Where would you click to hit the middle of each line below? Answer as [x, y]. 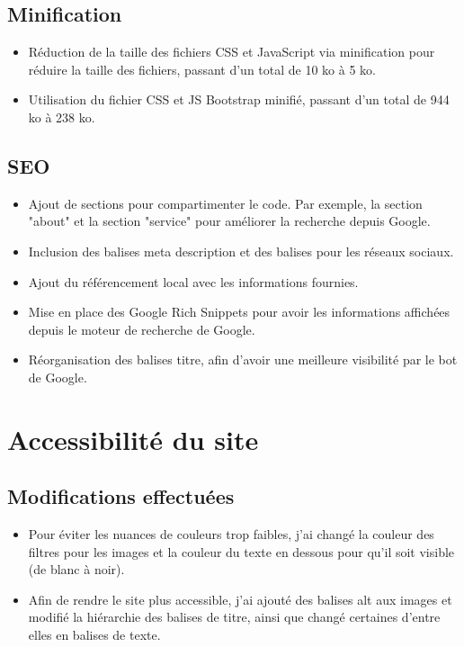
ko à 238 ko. [62, 117]
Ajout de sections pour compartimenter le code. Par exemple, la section [225, 203]
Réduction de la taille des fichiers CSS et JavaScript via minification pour [232, 52]
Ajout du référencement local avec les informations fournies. [193, 281]
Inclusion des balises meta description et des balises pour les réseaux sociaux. [241, 251]
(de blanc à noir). [76, 569]
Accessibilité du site [133, 439]
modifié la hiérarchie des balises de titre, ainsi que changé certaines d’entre [234, 617]
